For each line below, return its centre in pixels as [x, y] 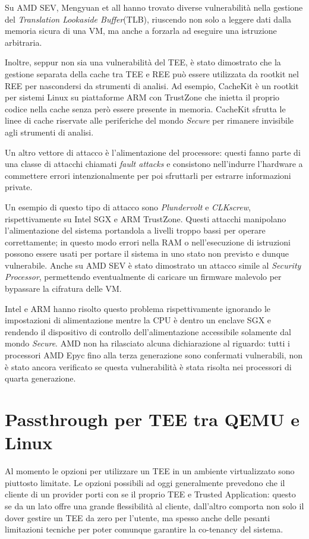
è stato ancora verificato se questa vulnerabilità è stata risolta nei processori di [148, 366]
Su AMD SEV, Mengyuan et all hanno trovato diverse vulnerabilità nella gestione [154, 7]
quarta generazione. [40, 378]
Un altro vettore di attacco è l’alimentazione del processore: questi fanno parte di [153, 152]
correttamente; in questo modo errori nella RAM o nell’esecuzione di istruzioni [148, 242]
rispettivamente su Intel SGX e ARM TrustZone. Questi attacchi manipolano [146, 218]
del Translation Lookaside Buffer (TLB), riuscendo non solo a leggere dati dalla [148, 19]
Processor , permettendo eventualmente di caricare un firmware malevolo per [143, 277]
